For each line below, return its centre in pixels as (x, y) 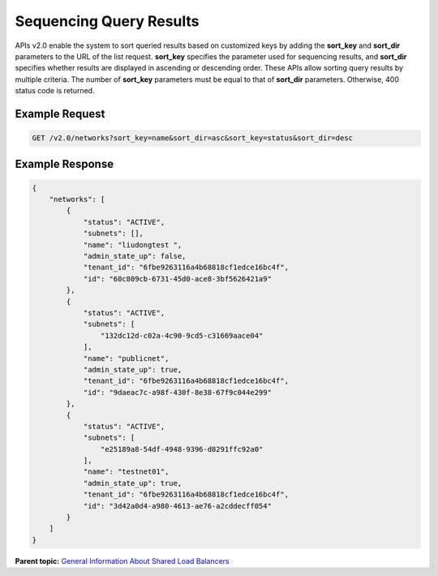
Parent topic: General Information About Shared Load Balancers (122, 561)
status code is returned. (55, 91)
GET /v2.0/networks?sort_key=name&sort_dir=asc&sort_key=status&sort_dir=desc (192, 138)
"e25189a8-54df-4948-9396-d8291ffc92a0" (182, 449)
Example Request (60, 114)
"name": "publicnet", (126, 358)
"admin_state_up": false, (135, 256)
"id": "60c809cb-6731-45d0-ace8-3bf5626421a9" (177, 279)
